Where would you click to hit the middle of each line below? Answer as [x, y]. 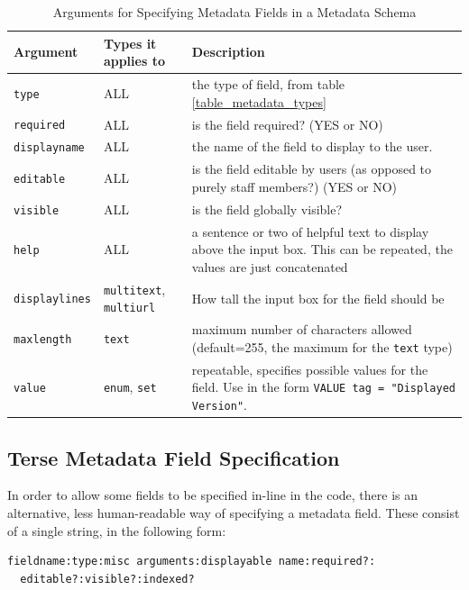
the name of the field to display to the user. [312, 146]
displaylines [52, 300]
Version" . [219, 404]
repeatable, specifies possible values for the [310, 369]
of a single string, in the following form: [117, 530]
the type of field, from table [268, 84]
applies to [134, 61]
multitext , [134, 289]
